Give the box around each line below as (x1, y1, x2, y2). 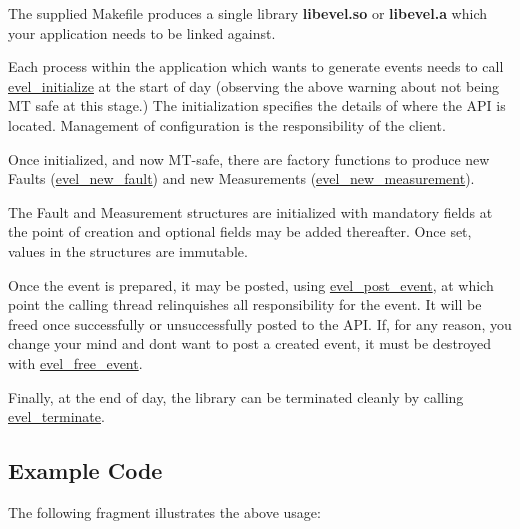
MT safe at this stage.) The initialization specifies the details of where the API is (8, 95, 506, 116)
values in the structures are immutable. (8, 240, 248, 261)
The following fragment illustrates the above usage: (8, 501, 321, 522)
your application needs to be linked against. (8, 22, 276, 43)
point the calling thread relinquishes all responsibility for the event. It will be (8, 294, 482, 315)
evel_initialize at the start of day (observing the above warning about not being (8, 75, 500, 96)
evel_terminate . (8, 406, 105, 427)
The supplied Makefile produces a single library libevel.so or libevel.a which (8, 3, 488, 23)
